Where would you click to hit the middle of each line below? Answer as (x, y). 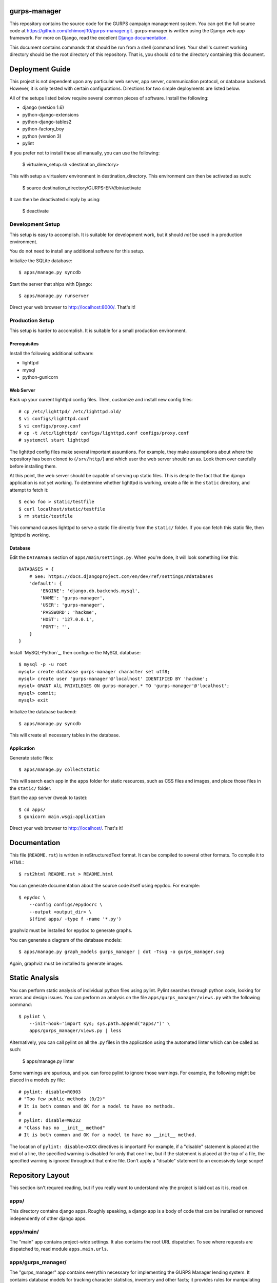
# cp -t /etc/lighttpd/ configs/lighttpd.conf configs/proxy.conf (104, 433)
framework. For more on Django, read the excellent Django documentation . (88, 38)
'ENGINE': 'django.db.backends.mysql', (90, 591)
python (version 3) (42, 136)
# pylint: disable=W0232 (50, 1121)
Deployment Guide (40, 69)
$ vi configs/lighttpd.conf (54, 419)
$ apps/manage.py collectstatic (59, 770)
